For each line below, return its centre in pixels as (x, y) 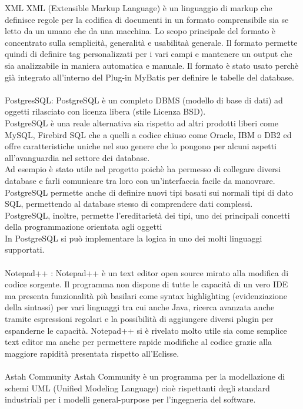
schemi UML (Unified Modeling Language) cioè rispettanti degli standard (137, 388)
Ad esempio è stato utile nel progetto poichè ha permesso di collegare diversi (143, 169)
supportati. (25, 249)
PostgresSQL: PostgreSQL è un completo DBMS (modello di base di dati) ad (144, 100)
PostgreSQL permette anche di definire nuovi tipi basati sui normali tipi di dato (149, 192)
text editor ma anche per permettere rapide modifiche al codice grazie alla (139, 342)
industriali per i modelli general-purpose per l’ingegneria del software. (130, 399)
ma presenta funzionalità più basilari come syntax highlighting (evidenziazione (146, 295)
